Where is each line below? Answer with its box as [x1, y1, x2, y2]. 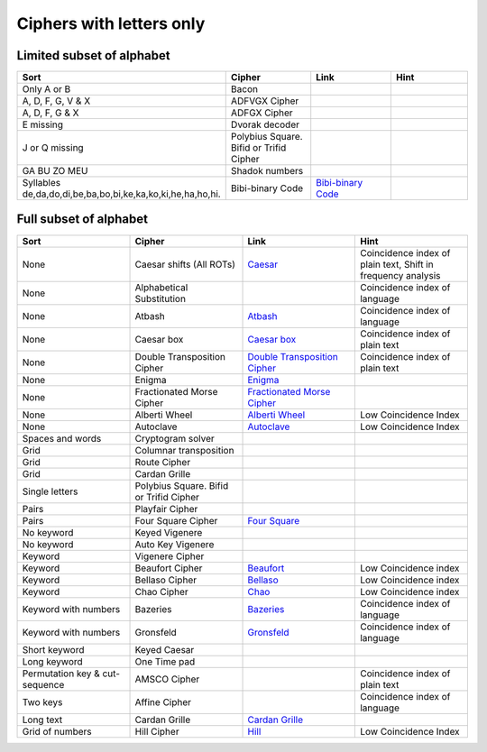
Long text [22, 713, 63, 726]
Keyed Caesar [134, 643, 195, 656]
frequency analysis [359, 269, 441, 281]
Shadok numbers [230, 165, 304, 178]
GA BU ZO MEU [22, 165, 88, 178]
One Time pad [134, 655, 196, 667]
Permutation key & [22, 667, 101, 680]
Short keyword [22, 643, 85, 656]
